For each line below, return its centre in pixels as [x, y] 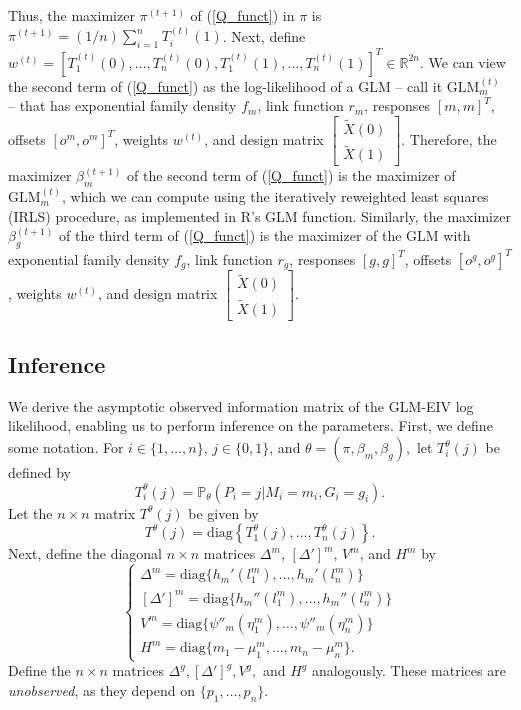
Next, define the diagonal [85, 553]
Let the [30, 512]
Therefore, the [453, 138]
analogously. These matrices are [408, 670]
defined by [40, 472]
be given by [223, 512]
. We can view [462, 61]
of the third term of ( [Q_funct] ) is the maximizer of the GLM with [265, 235]
